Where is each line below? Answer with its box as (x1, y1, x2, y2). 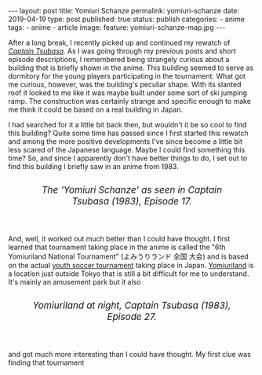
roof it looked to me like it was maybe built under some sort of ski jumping (8, 88, 247, 97)
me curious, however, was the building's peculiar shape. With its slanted (8, 80, 242, 89)
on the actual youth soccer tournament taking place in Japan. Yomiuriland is (8, 261, 254, 270)
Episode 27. (107, 311, 157, 323)
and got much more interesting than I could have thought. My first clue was (8, 350, 251, 358)
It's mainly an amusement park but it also (8, 278, 141, 286)
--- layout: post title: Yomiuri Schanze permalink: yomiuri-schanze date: (8, 6, 240, 15)
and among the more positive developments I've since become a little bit (8, 137, 243, 146)
